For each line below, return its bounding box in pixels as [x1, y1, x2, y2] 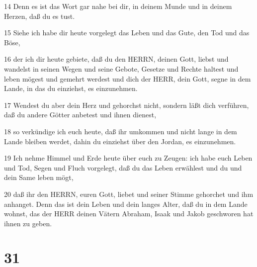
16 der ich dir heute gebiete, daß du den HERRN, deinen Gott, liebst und [4, 54, 229, 64]
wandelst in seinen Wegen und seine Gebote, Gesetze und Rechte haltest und [4, 63, 239, 74]
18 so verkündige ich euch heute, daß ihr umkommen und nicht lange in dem [4, 126, 237, 136]
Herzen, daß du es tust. [4, 10, 75, 21]
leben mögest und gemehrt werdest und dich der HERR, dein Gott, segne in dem [4, 73, 251, 84]
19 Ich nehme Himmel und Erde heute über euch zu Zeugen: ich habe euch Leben [4, 153, 253, 163]
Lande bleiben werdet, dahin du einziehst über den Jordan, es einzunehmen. [4, 136, 236, 146]
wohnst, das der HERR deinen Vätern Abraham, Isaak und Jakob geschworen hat [4, 208, 254, 219]
